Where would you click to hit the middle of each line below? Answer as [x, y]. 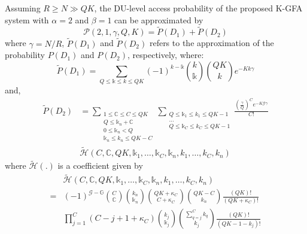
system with [27, 19]
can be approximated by [159, 19]
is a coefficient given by [100, 165]
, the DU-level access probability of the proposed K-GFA [198, 8]
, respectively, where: [166, 55]
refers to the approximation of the [212, 43]
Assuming [23, 8]
